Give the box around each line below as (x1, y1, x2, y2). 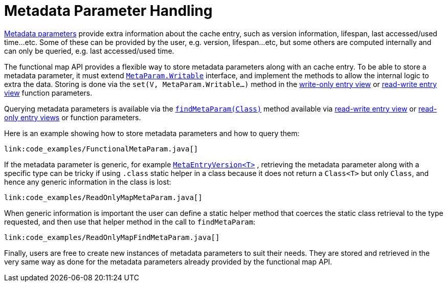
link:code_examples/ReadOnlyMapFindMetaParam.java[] (4, 233, 220, 241)
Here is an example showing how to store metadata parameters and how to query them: (4, 128, 300, 138)
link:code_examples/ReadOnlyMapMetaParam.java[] (4, 193, 203, 202)
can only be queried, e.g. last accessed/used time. (4, 46, 174, 55)
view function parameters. (4, 88, 93, 97)
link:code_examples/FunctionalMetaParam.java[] (4, 144, 198, 153)
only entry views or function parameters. (4, 113, 141, 122)
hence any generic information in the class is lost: (4, 177, 171, 186)
